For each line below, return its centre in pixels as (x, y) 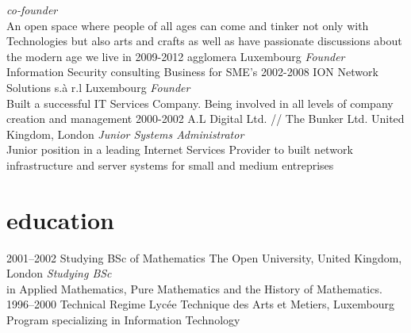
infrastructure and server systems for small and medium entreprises (170, 165)
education (60, 219)
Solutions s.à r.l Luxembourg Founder (98, 87)
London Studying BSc (59, 273)
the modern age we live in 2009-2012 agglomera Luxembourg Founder (176, 56)
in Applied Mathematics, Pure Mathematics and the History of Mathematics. (194, 288)
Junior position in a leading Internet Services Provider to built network (180, 149)
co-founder (32, 10)
